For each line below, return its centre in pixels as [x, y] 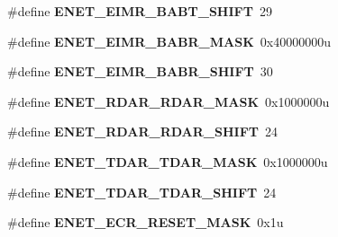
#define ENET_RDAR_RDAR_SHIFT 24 [143, 132]
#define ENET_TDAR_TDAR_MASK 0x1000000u [168, 161]
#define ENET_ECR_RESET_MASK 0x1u [146, 222]
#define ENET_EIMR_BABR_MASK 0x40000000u [169, 41]
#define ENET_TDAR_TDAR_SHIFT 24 [142, 192]
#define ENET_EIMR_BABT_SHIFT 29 [140, 11]
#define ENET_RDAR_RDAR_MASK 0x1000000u [169, 101]
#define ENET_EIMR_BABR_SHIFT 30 [140, 71]
